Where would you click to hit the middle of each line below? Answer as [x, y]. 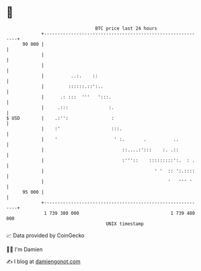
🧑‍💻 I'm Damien [25, 249]
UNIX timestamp [125, 224]
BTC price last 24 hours [126, 28]
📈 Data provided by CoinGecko [45, 235]
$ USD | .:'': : [60, 118]
